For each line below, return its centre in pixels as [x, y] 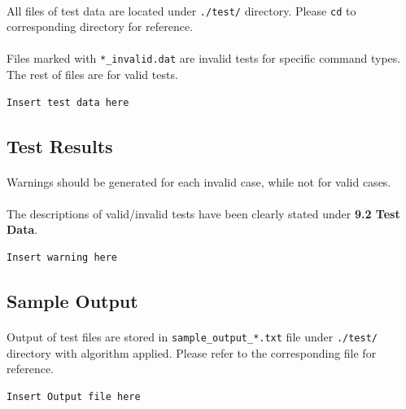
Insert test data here [68, 102]
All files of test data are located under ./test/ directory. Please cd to [181, 10]
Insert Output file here [74, 396]
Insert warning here [62, 258]
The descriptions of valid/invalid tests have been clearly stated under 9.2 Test [203, 213]
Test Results [60, 145]
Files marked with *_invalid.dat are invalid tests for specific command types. [204, 58]
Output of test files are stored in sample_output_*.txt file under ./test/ [192, 336]
